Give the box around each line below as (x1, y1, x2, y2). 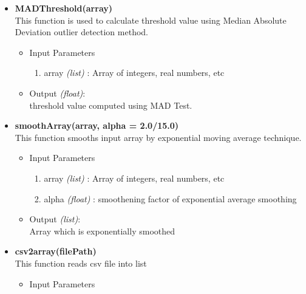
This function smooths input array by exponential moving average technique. (15, 131, 302, 143)
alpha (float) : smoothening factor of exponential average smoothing (44, 192, 297, 205)
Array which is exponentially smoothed (29, 224, 175, 237)
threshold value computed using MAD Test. (29, 98, 192, 111)
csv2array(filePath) (15, 245, 97, 258)
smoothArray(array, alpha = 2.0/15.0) (15, 119, 179, 132)
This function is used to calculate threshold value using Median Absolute (15, 13, 287, 26)
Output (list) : (29, 213, 81, 225)
